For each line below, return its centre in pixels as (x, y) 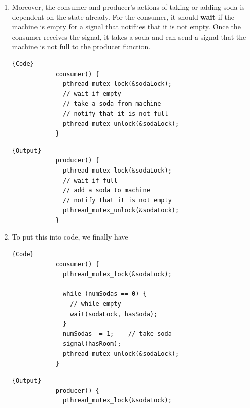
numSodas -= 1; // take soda (117, 334)
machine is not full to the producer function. (81, 46)
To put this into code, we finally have (70, 237)
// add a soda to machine (106, 191)
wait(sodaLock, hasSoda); (114, 314)
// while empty (96, 304)
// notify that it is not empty (117, 200)
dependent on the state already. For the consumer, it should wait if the (123, 16)
